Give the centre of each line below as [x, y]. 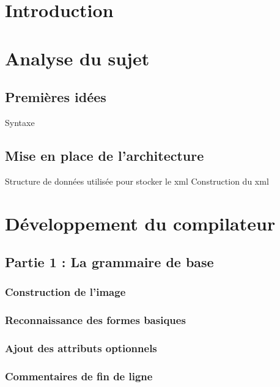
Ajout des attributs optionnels [81, 348]
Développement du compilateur [140, 223]
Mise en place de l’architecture [105, 155]
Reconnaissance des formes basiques [95, 320]
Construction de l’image [65, 292]
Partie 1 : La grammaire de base [109, 262]
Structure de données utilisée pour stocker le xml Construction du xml [137, 181]
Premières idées [56, 97]
